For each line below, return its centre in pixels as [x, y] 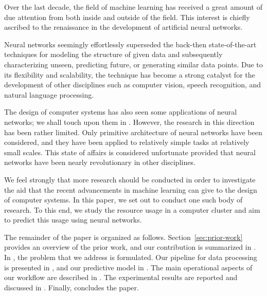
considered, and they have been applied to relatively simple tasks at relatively [127, 142]
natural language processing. [49, 94]
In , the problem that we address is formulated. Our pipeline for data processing [131, 257]
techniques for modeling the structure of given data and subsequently [113, 54]
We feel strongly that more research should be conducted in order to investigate [130, 179]
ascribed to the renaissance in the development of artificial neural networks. [123, 27]
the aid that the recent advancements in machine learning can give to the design [131, 189]
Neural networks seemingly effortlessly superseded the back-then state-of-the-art [130, 44]
